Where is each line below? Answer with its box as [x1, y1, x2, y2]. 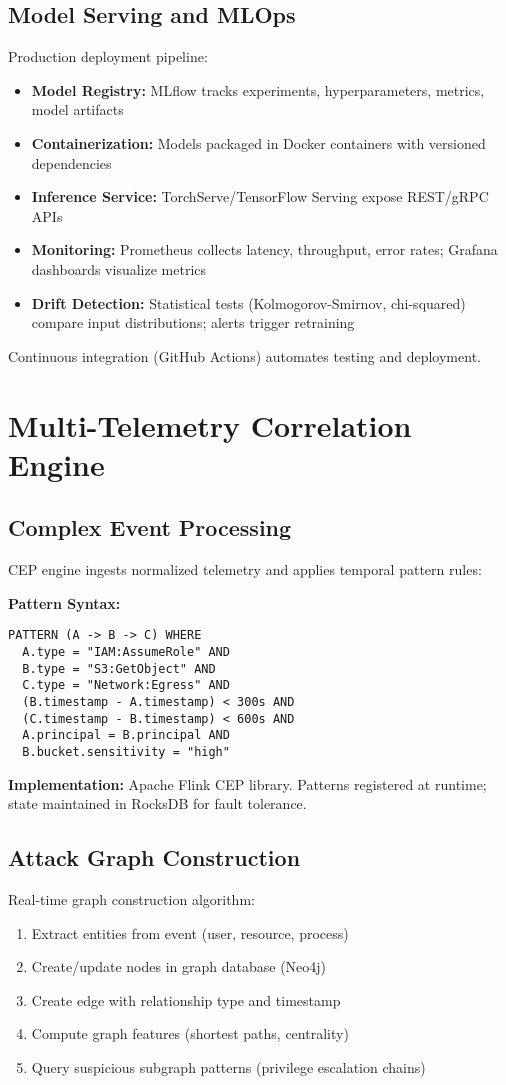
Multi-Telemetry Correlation [8, 404, 412, 445]
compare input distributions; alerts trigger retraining [31, 312, 355, 333]
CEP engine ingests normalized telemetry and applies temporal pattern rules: [8, 559, 482, 580]
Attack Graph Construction [8, 842, 301, 873]
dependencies [31, 152, 112, 173]
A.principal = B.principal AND [22, 728, 230, 743]
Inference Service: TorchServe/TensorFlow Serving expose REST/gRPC [31, 186, 489, 207]
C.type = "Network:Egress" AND [22, 678, 230, 693]
